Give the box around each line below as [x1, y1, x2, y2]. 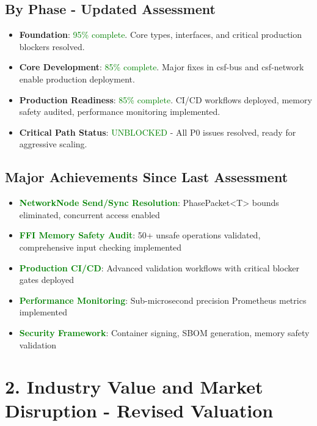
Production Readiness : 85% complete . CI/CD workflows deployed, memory [19, 93, 312, 106]
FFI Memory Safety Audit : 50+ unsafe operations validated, [19, 229, 261, 241]
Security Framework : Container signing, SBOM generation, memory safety [19, 326, 310, 339]
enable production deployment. [19, 72, 135, 85]
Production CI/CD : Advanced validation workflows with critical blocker [19, 261, 299, 274]
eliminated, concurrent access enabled [19, 208, 160, 221]
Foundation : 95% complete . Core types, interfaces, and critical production [19, 28, 302, 41]
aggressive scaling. [19, 138, 87, 150]
